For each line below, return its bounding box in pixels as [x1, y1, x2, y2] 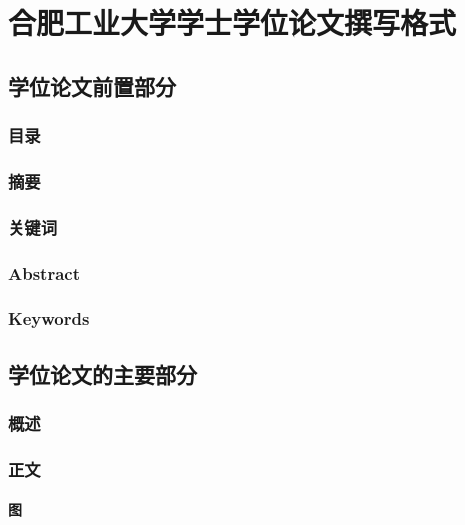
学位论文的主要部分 [8, 358, 197, 389]
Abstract [8, 260, 80, 285]
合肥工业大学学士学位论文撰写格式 [8, 2, 457, 43]
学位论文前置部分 [8, 70, 176, 101]
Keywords [8, 306, 90, 331]
